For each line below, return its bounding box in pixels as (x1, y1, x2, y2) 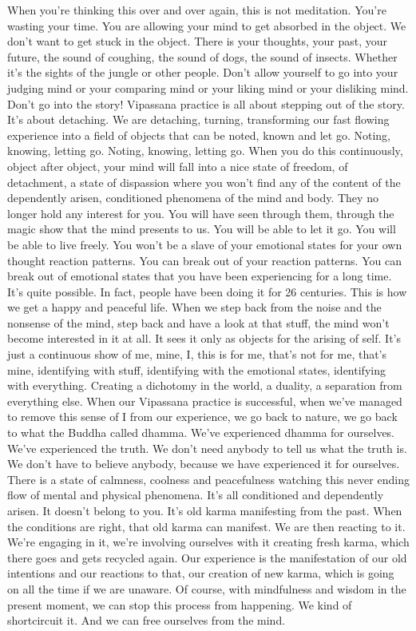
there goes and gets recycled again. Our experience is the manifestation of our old (7, 549, 407, 566)
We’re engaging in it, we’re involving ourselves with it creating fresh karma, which (7, 534, 410, 550)
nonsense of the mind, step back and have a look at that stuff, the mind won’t (7, 314, 390, 331)
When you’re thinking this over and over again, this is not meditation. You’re (7, 2, 386, 18)
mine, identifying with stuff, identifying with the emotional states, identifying (7, 361, 386, 378)
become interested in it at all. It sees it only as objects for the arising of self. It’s (7, 330, 402, 347)
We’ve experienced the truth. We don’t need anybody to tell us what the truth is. (7, 439, 407, 456)
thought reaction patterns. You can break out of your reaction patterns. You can (7, 252, 402, 268)
